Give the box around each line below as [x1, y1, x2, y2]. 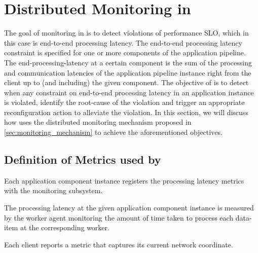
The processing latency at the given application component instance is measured [4, 202, 254, 213]
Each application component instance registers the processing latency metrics [4, 175, 244, 186]
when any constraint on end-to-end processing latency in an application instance [4, 87, 254, 97]
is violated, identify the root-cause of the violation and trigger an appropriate [4, 97, 245, 107]
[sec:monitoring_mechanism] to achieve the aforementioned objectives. [4, 127, 223, 137]
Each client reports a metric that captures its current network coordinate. [4, 239, 233, 249]
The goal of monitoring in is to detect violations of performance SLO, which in [4, 27, 249, 38]
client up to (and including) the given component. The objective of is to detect [4, 77, 249, 88]
